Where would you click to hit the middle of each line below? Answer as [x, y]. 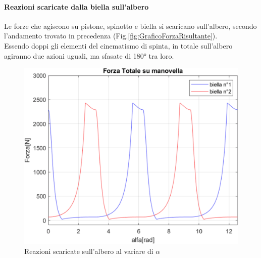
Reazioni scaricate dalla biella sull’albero [76, 6]
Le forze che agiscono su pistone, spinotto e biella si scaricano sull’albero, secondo [130, 26]
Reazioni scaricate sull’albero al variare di [89, 251]
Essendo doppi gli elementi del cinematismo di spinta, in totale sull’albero [118, 45]
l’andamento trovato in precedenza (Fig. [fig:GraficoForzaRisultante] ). [111, 36]
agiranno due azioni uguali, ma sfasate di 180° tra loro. [89, 55]
